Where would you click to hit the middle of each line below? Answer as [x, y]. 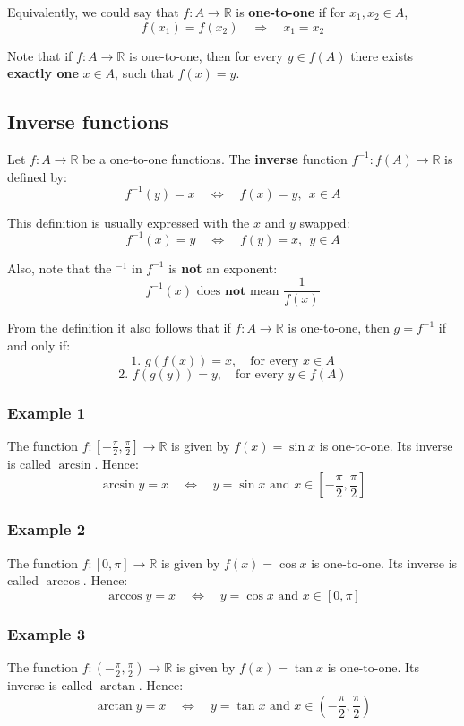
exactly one [43, 73]
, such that [144, 73]
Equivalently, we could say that [93, 12]
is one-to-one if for [291, 12]
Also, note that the [60, 268]
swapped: [325, 222]
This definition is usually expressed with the [129, 222]
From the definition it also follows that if [119, 328]
